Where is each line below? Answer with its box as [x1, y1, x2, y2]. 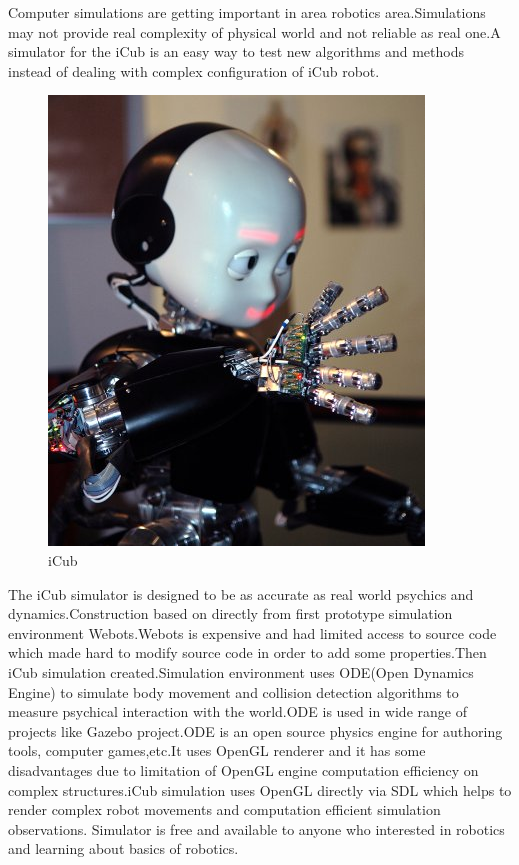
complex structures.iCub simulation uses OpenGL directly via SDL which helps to [8, 779, 512, 800]
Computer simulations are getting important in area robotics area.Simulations [8, 2, 486, 22]
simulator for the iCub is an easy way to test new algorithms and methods [8, 41, 464, 62]
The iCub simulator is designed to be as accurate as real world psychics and [8, 583, 474, 604]
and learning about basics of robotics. [8, 838, 239, 859]
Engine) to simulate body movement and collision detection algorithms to [8, 681, 459, 702]
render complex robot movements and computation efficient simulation [8, 799, 441, 820]
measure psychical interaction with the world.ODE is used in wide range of [8, 701, 467, 722]
